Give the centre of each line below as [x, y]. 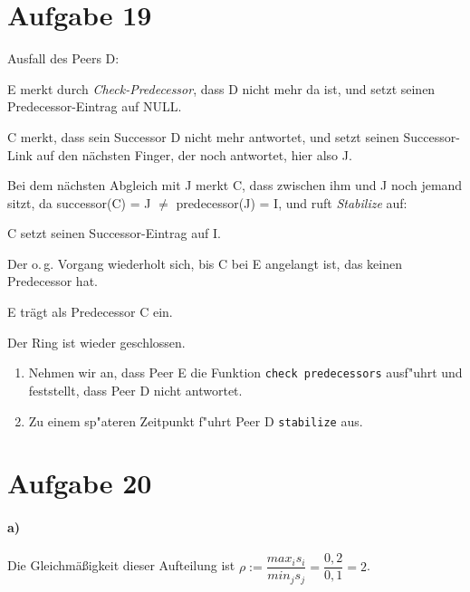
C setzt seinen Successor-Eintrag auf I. [114, 233]
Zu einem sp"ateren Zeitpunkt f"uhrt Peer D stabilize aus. [196, 420]
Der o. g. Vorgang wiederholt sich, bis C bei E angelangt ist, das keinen [205, 263]
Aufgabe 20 [80, 483]
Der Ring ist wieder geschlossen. [96, 342]
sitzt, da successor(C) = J [79, 202]
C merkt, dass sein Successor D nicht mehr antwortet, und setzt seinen [203, 136]
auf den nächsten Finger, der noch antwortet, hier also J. [194, 154]
